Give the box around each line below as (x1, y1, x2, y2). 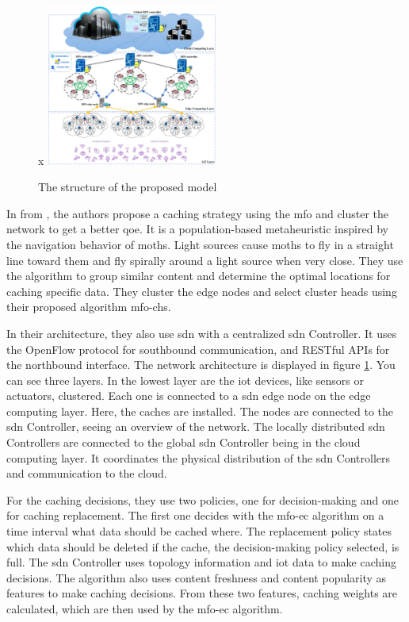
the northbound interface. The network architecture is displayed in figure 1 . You (6, 356, 396, 373)
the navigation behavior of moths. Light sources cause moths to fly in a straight (6, 236, 394, 252)
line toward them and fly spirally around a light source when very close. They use (6, 251, 403, 268)
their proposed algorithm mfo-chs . (6, 298, 171, 315)
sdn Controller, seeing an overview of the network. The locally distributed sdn (6, 418, 385, 435)
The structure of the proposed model (38, 179, 217, 195)
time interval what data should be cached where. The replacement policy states (6, 523, 392, 539)
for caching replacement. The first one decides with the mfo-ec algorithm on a (6, 507, 384, 524)
